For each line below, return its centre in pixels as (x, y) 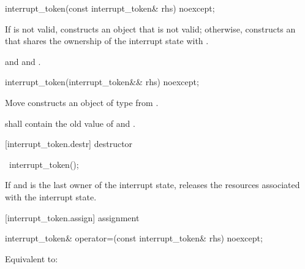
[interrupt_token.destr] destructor (69, 144)
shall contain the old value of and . (70, 123)
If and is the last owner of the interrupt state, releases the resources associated (152, 185)
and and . (23, 61)
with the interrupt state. (51, 196)
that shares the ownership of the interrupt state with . (107, 41)
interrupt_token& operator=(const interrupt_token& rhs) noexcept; (134, 238)
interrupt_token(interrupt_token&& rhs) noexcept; (102, 82)
